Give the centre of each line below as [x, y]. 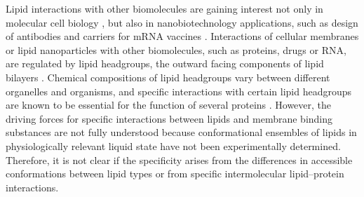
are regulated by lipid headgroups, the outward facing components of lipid [165, 63]
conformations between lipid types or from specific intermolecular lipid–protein [175, 174]
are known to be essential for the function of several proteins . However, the [169, 105]
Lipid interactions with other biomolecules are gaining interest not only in [164, 8]
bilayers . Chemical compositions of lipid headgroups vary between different [168, 77]
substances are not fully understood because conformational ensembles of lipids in [181, 132]
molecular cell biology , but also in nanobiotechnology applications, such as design [182, 22]
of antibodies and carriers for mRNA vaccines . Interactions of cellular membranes [182, 36]
